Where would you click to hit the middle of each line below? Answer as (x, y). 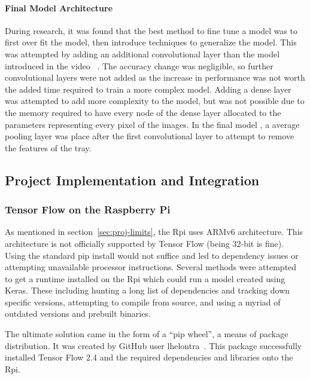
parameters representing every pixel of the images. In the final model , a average (152, 124)
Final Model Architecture (59, 7)
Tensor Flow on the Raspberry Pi (88, 210)
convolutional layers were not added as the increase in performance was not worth (155, 77)
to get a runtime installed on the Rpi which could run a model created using (145, 278)
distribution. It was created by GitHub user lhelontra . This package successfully (154, 345)
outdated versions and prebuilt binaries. (78, 314)
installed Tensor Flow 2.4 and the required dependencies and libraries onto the (149, 357)
